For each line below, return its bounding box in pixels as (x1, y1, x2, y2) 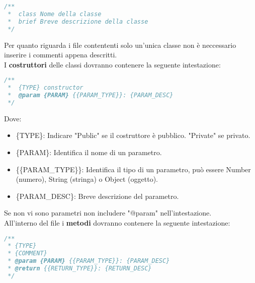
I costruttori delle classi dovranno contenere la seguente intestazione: (4, 59, 221, 69)
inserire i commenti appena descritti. (4, 49, 117, 60)
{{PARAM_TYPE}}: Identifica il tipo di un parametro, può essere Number (16, 164, 251, 174)
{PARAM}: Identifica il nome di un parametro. (16, 147, 162, 157)
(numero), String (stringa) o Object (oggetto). (16, 174, 158, 184)
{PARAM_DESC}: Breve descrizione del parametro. (16, 190, 179, 201)
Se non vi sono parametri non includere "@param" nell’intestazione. (4, 207, 212, 218)
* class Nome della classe (8, 10, 102, 18)
